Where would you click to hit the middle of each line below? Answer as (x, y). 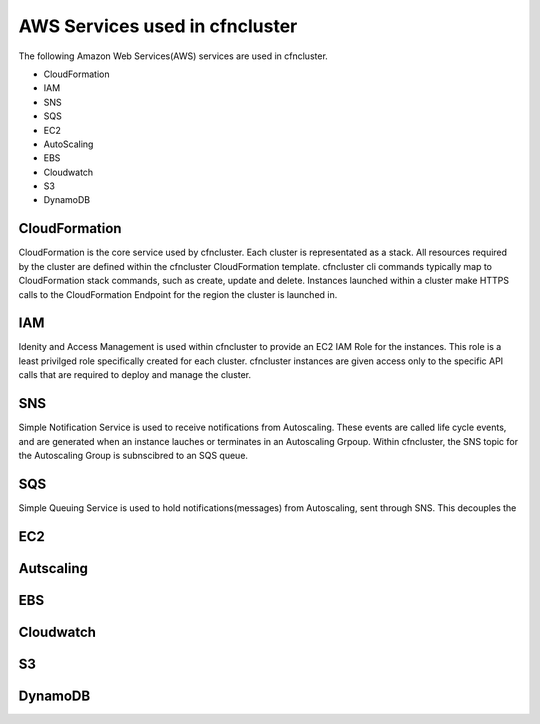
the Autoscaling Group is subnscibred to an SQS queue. (133, 455)
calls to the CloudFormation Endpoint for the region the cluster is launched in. (178, 294)
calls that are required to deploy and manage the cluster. (135, 375)
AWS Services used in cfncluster (158, 26)
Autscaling (53, 568)
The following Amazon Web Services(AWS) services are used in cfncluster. (173, 56)
